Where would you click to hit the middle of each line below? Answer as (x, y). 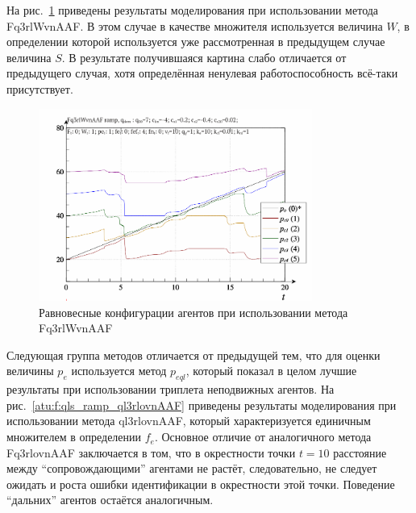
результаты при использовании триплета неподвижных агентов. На (171, 389)
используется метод (119, 371)
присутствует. (40, 88)
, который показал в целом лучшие (271, 371)
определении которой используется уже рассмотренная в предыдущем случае (196, 42)
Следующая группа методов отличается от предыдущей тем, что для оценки (193, 355)
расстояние (360, 452)
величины (30, 371)
